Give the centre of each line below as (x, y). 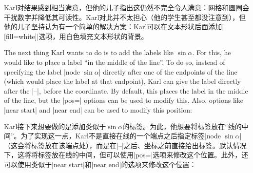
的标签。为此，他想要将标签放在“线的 (182, 126)
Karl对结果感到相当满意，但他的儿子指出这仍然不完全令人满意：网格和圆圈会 (127, 7)
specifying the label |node (42, 71)
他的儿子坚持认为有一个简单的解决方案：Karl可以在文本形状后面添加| (114, 27)
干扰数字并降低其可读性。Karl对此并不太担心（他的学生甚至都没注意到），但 (125, 17)
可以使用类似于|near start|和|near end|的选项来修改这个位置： (100, 164)
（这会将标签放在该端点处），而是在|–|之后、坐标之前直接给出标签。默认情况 (125, 145)
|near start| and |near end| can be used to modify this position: (98, 109)
